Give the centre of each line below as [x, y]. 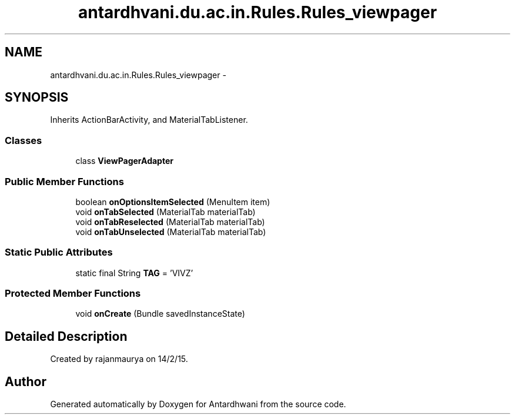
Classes [24, 140]
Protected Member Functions [73, 294]
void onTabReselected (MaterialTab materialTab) [170, 222]
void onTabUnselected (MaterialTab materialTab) [171, 232]
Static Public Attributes [59, 252]
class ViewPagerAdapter [124, 161]
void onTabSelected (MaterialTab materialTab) [165, 212]
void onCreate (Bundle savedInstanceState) [160, 314]
